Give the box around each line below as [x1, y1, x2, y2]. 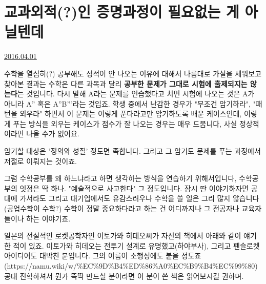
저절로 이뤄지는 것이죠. [4, 155, 77, 166]
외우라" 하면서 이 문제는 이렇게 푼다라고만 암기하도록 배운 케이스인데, [19, 108, 242, 119]
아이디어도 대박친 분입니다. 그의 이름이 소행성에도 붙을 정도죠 [4, 250, 201, 261]
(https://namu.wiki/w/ [4, 260, 77, 271]
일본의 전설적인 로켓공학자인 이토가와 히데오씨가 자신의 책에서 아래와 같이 [4, 230, 241, 241]
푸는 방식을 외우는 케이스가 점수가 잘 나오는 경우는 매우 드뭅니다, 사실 [13, 118, 237, 129]
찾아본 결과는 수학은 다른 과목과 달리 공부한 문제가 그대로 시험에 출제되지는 [4, 78, 248, 89]
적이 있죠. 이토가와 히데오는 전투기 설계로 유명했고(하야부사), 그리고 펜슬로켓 [13, 240, 260, 251]
